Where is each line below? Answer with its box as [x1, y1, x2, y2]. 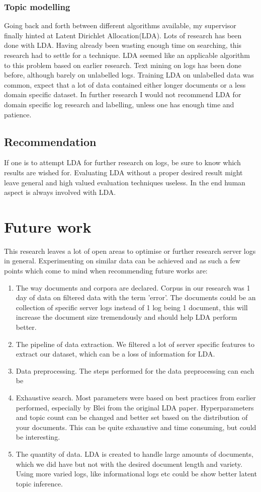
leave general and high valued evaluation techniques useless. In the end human [4, 177, 245, 187]
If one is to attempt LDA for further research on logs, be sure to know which [4, 157, 241, 168]
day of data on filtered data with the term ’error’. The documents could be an [16, 292, 256, 303]
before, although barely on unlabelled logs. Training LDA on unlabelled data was [4, 69, 254, 80]
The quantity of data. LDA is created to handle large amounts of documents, [16, 448, 253, 459]
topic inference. [16, 478, 63, 488]
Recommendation [4, 133, 97, 149]
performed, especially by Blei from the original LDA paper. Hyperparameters [16, 402, 254, 412]
